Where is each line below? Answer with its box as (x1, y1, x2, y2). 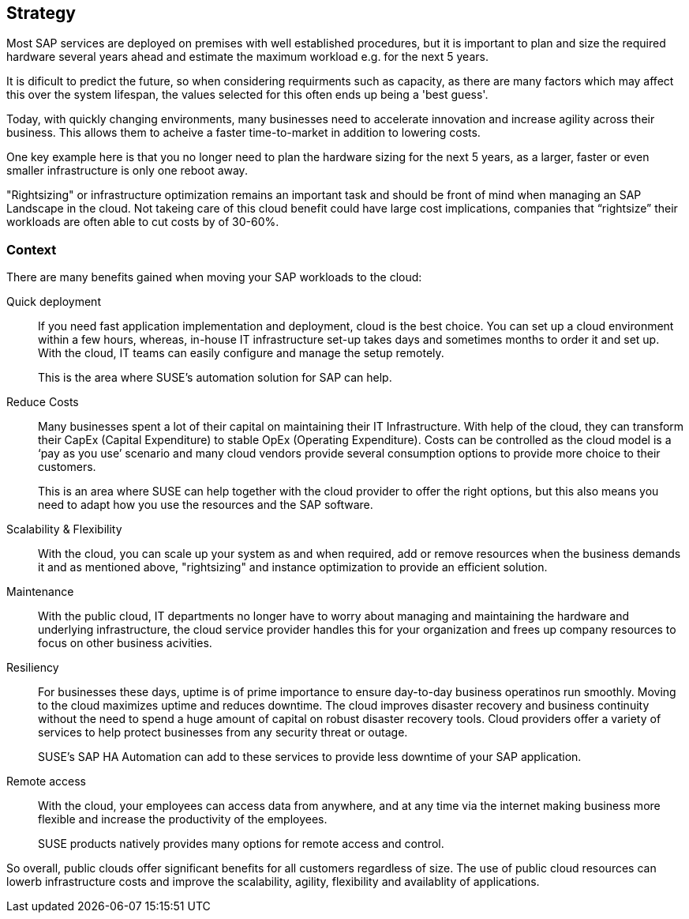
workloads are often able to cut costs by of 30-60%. (6, 215, 279, 229)
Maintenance (6, 585, 74, 599)
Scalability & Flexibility (6, 522, 122, 537)
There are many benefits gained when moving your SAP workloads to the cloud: (6, 270, 422, 284)
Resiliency (6, 661, 59, 675)
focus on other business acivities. (38, 636, 212, 650)
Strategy (6, 3, 76, 23)
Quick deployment (6, 295, 101, 309)
